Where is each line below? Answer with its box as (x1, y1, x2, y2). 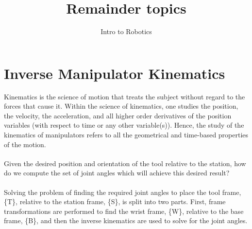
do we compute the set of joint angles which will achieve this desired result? (4, 168, 230, 178)
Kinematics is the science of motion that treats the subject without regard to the (4, 91, 245, 101)
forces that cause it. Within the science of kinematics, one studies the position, (4, 101, 238, 111)
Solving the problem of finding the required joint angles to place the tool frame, (4, 187, 241, 197)
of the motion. (4, 139, 46, 149)
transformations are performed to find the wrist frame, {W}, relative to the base (4, 206, 244, 216)
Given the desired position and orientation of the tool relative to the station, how (4, 158, 246, 168)
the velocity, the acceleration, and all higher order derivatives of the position (4, 110, 232, 120)
